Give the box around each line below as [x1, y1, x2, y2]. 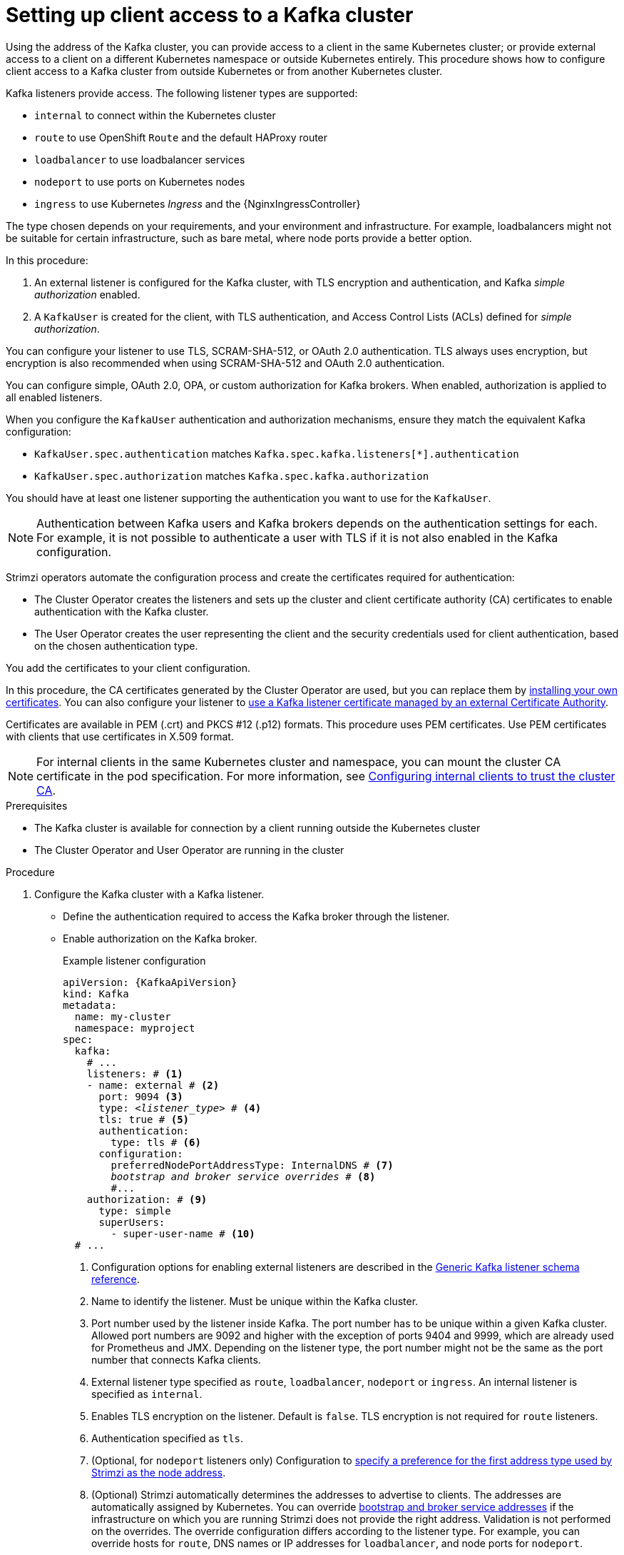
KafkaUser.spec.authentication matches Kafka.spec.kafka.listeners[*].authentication [34, 447, 519, 460]
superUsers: [98, 1216, 165, 1228]
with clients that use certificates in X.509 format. [6, 730, 234, 743]
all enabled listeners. [6, 391, 103, 403]
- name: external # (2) [86, 1079, 220, 1091]
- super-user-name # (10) [111, 1227, 255, 1239]
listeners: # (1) [86, 1067, 183, 1080]
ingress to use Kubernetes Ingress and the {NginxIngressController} [34, 197, 361, 210]
